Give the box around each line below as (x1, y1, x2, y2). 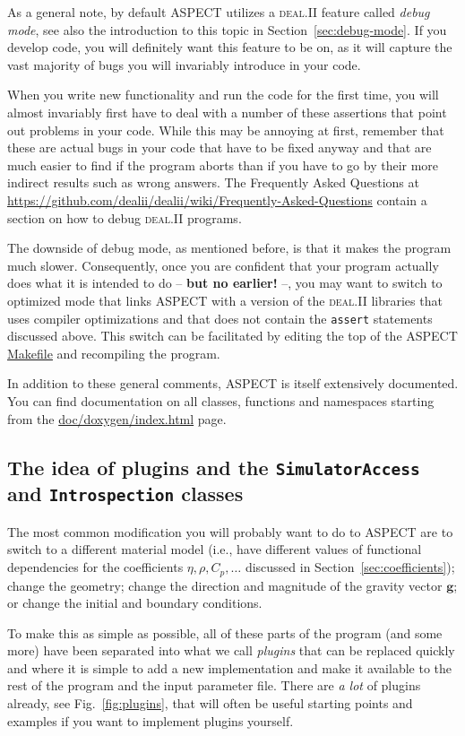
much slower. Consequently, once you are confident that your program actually (7, 255, 439, 274)
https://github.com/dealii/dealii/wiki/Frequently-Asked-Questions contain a (7, 190, 427, 209)
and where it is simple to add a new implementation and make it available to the (7, 658, 452, 677)
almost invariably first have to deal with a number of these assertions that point (7, 102, 447, 121)
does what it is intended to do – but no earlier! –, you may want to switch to (7, 273, 443, 292)
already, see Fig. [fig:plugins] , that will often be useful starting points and (7, 694, 413, 713)
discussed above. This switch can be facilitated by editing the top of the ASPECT (7, 326, 458, 345)
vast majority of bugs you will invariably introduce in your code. (7, 55, 361, 74)
